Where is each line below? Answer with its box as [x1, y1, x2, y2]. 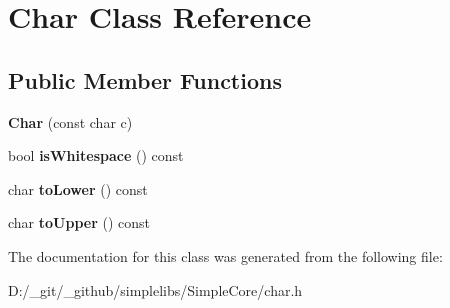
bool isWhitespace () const [8, 145, 184, 166]
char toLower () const [8, 178, 148, 199]
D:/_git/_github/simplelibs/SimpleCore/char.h [8, 279, 303, 300]
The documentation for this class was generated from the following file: [8, 245, 443, 266]
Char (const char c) [8, 111, 133, 132]
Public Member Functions [8, 64, 282, 95]
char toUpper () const [8, 212, 151, 233]
